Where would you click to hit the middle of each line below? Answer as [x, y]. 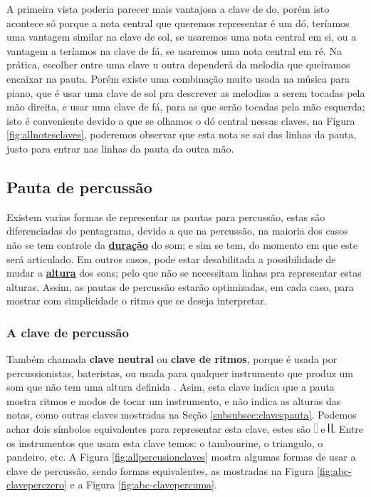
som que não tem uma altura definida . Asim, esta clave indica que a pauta [171, 387]
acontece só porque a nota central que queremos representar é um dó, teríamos [178, 22]
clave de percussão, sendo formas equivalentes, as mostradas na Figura [160, 470]
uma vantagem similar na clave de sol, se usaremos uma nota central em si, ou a [182, 37]
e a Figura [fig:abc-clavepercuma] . [143, 485]
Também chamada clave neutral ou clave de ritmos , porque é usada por [172, 359]
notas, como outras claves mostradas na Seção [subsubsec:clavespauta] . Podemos [182, 415]
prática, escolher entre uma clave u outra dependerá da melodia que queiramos [178, 65]
